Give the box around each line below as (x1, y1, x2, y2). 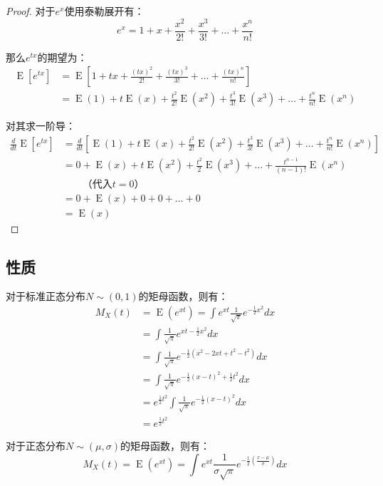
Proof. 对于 (6, 4, 56, 18)
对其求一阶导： (6, 118, 75, 133)
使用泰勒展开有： (64, 4, 145, 18)
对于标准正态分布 (6, 289, 85, 304)
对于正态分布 (6, 438, 65, 453)
